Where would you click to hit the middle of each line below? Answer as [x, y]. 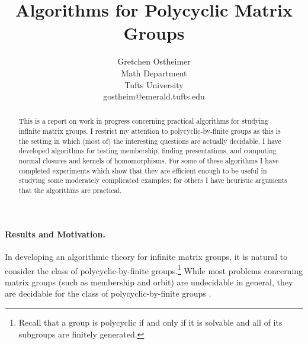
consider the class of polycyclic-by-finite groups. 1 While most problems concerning [154, 269]
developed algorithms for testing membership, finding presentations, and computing [147, 151]
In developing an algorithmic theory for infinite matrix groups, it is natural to [146, 256]
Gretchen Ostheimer [154, 61]
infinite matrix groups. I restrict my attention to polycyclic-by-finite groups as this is [150, 131]
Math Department [154, 73]
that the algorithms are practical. [70, 190]
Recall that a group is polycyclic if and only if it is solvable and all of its [150, 322]
